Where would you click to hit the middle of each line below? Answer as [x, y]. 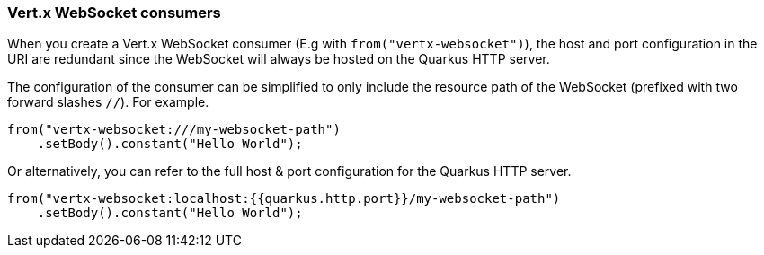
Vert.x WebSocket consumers [114, 13]
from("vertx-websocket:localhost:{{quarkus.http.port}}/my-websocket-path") [284, 199]
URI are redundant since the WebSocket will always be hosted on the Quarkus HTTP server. [279, 59]
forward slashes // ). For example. [108, 102]
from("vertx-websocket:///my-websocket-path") [174, 130]
